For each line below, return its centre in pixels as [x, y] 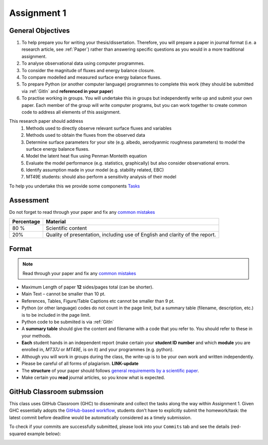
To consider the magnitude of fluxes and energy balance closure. [88, 70]
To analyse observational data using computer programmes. [83, 63]
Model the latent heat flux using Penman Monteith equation [87, 156]
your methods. [36, 336]
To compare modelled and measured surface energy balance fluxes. [91, 78]
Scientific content [66, 228]
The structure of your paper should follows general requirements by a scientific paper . [110, 370]
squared [18, 434]
